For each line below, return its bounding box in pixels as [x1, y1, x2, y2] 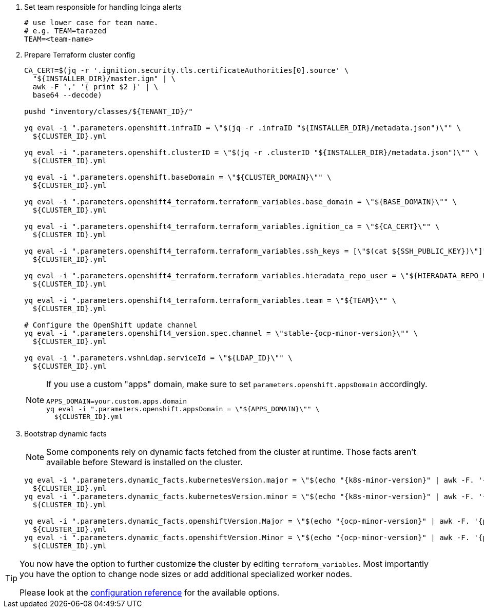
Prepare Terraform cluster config [24, 50, 135, 59]
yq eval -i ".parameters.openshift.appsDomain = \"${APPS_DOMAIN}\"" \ [46, 405, 320, 413]
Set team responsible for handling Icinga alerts [24, 3, 182, 11]
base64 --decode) [32, 91, 102, 99]
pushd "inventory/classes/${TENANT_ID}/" [24, 107, 193, 116]
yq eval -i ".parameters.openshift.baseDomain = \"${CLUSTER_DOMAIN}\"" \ [24, 173, 332, 181]
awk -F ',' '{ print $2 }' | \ [32, 83, 159, 91]
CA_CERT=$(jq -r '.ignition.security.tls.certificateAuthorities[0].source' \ [24, 66, 349, 74]
